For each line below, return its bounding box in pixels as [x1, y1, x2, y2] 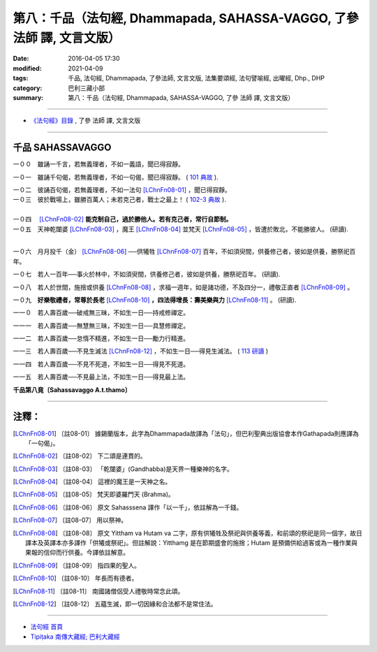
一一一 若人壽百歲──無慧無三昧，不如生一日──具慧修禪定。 [13, 321, 190, 330]
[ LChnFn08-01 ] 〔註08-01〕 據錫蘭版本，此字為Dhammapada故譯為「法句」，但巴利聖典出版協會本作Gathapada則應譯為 [13, 429, 360, 437]
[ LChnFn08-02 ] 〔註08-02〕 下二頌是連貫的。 [13, 451, 147, 461]
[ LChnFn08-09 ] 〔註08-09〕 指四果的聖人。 [13, 561, 141, 570]
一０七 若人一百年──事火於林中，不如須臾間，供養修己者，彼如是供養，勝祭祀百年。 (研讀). [13, 270, 281, 279]
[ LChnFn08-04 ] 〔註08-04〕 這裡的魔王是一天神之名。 [13, 477, 172, 486]
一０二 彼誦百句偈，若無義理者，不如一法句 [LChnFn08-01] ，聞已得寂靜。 [13, 185, 231, 194]
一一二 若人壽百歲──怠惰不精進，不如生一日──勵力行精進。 [13, 334, 190, 342]
